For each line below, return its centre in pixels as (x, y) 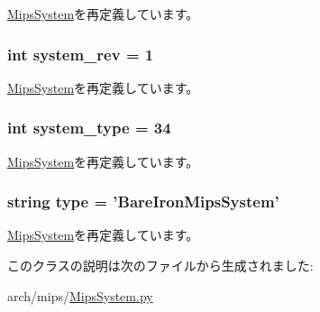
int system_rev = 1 (81, 54)
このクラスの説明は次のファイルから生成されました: (160, 266)
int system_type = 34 (89, 128)
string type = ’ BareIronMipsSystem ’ (143, 202)
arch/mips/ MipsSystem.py (80, 295)
